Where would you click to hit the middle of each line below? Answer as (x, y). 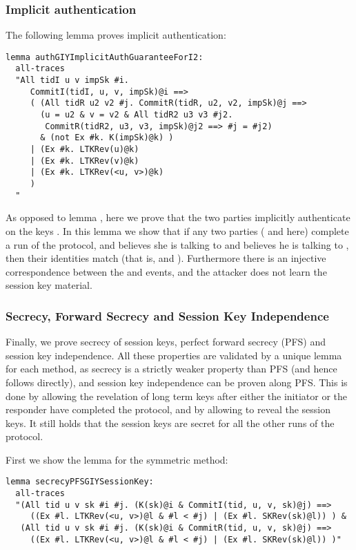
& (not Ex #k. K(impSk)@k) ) (107, 138)
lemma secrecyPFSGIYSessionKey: (80, 482)
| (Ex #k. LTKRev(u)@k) (85, 150)
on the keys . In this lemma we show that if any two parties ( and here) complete (177, 230)
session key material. (49, 285)
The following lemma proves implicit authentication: (116, 35)
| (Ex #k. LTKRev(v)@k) (85, 161)
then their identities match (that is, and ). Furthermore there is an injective (166, 258)
